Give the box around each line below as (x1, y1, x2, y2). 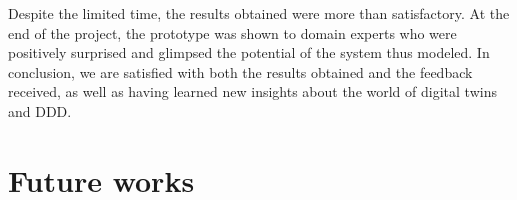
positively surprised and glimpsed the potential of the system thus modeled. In (8, 42, 490, 63)
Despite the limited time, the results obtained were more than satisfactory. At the (8, 3, 510, 23)
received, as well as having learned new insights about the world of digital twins (8, 81, 497, 102)
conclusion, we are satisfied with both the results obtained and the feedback (8, 61, 473, 82)
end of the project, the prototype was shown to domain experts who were (8, 22, 457, 43)
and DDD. (8, 100, 72, 121)
